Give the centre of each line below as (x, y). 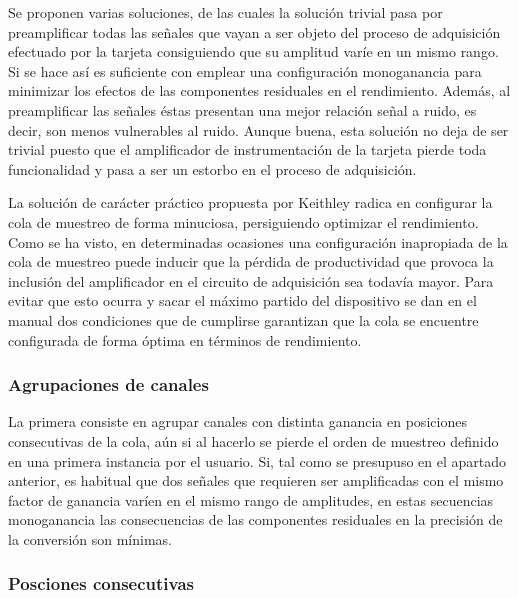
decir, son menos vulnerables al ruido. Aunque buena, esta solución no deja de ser (258, 129)
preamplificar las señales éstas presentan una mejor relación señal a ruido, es (242, 109)
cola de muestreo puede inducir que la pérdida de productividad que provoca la (251, 261)
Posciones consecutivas (101, 583)
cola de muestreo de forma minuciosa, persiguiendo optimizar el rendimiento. (243, 221)
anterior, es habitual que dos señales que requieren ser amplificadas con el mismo (256, 480)
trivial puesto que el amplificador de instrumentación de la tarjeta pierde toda (247, 149)
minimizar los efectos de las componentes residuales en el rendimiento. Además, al (259, 90)
